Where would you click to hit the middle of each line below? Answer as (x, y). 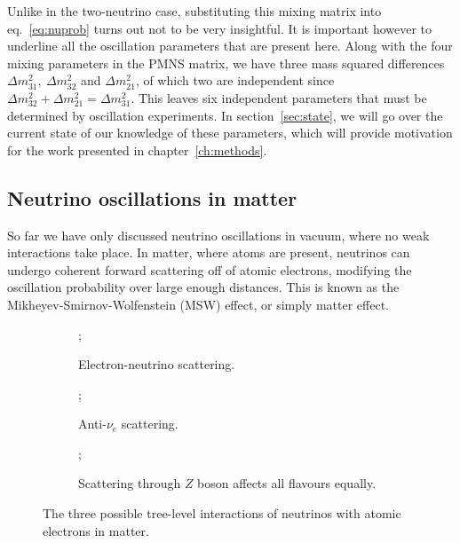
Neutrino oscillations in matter (152, 197)
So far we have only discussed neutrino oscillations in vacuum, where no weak (218, 235)
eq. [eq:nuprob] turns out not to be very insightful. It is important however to (220, 28)
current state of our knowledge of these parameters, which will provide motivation (230, 133)
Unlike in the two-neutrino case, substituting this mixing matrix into (194, 11)
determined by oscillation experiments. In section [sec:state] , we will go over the (225, 115)
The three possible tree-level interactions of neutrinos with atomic (222, 513)
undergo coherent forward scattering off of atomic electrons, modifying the (210, 269)
